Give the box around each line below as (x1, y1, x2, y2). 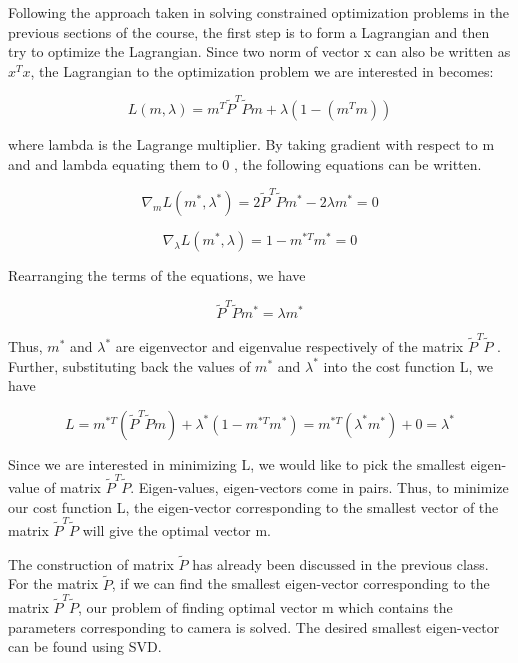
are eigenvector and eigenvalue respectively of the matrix (115, 336, 464, 357)
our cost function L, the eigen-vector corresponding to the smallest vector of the (8, 496, 499, 517)
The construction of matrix (8, 553, 174, 574)
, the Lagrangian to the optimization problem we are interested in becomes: (30, 60, 494, 81)
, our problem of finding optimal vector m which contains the (78, 596, 453, 617)
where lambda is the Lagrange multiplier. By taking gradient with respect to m (8, 134, 495, 155)
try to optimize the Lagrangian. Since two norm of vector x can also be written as (8, 41, 511, 62)
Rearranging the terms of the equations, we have (8, 265, 306, 285)
